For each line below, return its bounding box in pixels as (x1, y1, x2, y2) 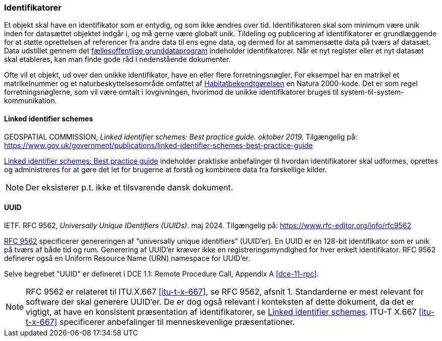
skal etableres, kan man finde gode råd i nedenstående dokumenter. (4, 55, 231, 64)
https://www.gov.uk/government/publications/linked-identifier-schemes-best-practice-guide (4, 141, 313, 150)
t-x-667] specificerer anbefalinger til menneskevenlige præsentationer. (26, 316, 295, 327)
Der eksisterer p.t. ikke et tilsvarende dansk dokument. (26, 182, 233, 192)
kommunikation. (4, 96, 57, 105)
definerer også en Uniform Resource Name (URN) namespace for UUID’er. (4, 253, 250, 262)
